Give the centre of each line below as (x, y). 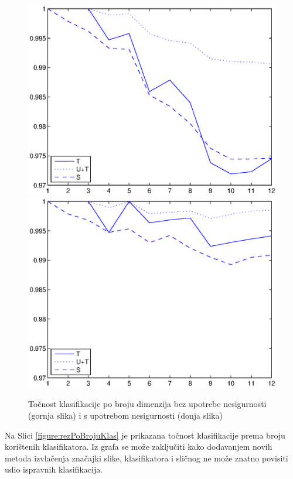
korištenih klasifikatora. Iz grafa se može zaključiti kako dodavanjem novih (139, 447)
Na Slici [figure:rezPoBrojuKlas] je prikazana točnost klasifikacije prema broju (145, 435)
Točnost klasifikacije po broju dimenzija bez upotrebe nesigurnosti (147, 404)
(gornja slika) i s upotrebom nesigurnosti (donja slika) (125, 415)
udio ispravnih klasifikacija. (54, 469)
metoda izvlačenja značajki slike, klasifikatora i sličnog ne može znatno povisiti (146, 458)
